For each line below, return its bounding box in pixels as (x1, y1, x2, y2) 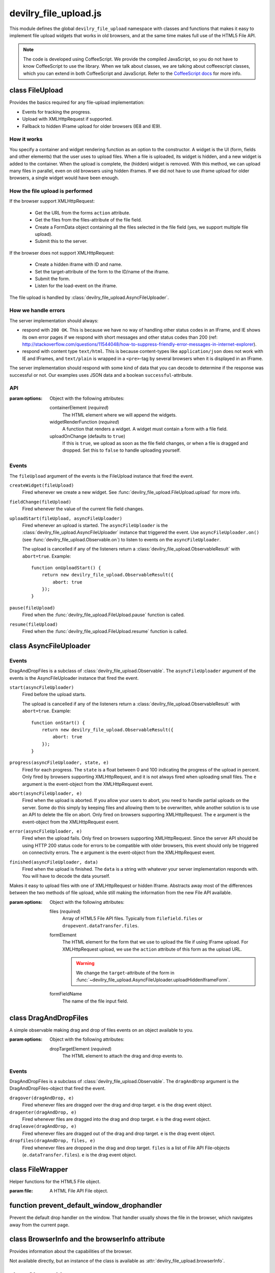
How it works (9, 135, 43, 143)
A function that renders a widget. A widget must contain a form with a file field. (62, 426, 228, 432)
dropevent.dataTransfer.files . (62, 922, 140, 929)
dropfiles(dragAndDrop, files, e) (9, 1138, 96, 1144)
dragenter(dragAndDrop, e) (9, 1109, 77, 1115)
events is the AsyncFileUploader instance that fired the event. (9, 675, 139, 681)
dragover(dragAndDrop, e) (9, 1095, 74, 1101)
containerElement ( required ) (49, 405, 109, 411)
